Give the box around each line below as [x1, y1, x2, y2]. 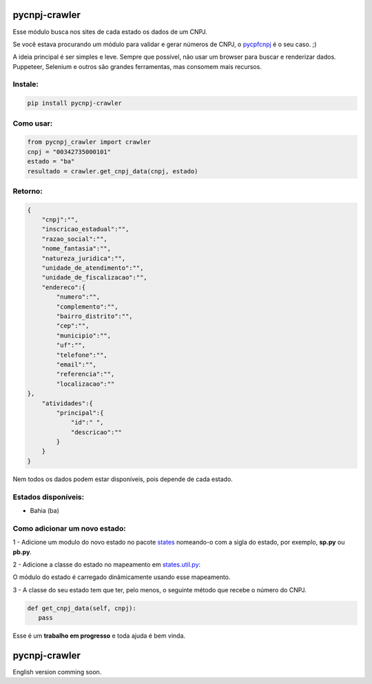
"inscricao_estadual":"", [41, 225, 130, 233]
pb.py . [12, 547, 32, 556]
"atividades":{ [41, 399, 93, 407]
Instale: [12, 79, 39, 89]
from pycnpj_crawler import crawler [27, 138, 152, 146]
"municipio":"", [56, 331, 112, 340]
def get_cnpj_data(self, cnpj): [27, 604, 137, 612]
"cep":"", [56, 322, 90, 330]
